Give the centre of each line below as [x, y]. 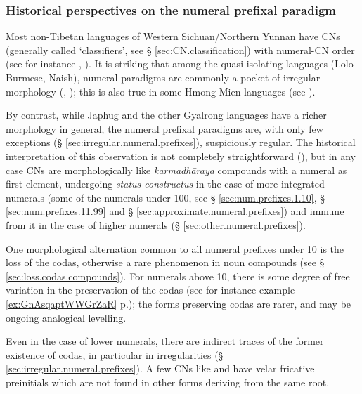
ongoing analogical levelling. [66, 317]
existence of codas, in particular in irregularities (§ [115, 354]
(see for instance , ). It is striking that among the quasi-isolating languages [167, 64]
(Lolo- [344, 64]
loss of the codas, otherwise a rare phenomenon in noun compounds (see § [165, 262]
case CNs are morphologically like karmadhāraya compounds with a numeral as [176, 170]
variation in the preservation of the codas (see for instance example [150, 290]
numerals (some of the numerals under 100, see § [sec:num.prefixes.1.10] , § [165, 197]
